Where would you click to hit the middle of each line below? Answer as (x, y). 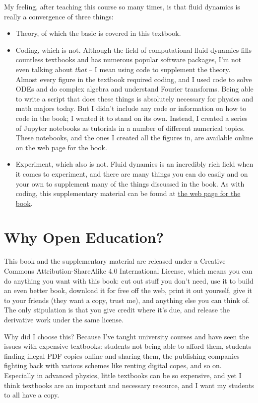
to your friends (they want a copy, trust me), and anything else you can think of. (127, 300)
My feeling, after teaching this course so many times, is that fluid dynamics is (122, 6)
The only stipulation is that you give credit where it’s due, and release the (117, 310)
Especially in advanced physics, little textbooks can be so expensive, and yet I (123, 375)
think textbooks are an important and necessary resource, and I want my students (129, 385)
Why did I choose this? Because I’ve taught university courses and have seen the (127, 336)
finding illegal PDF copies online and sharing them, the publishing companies (122, 355)
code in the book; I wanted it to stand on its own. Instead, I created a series (131, 118)
